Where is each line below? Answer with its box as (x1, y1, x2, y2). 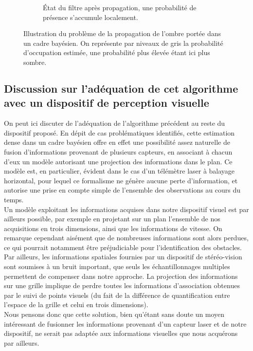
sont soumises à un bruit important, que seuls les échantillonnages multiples (4, 261, 230, 272)
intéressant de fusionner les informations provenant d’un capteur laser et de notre (4, 318, 247, 329)
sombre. (23, 57, 47, 67)
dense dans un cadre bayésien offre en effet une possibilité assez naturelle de (4, 137, 230, 147)
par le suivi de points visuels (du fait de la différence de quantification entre (4, 290, 230, 300)
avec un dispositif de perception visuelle (4, 95, 209, 110)
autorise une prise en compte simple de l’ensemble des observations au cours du (4, 185, 241, 195)
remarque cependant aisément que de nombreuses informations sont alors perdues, (4, 233, 249, 243)
